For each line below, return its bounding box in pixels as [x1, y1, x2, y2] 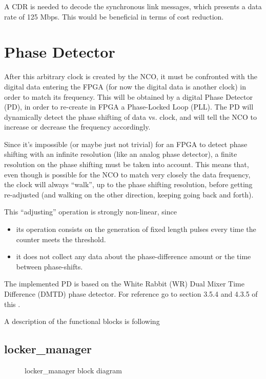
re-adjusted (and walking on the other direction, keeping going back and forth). [4, 189, 254, 200]
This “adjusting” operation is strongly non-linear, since [4, 206, 177, 217]
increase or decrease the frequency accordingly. [4, 121, 151, 132]
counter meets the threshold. [16, 233, 106, 244]
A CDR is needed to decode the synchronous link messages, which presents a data [4, 1, 262, 11]
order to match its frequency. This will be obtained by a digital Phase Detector [4, 91, 253, 102]
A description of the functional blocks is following [4, 316, 160, 327]
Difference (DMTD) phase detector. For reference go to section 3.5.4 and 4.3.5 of [4, 288, 258, 299]
